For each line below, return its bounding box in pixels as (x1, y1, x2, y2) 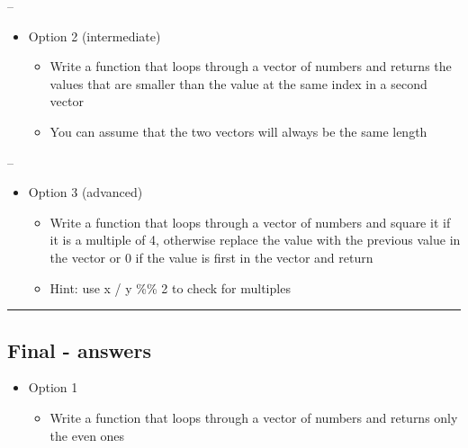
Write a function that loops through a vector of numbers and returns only (49, 408, 458, 426)
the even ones (49, 426, 125, 444)
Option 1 (28, 378, 78, 397)
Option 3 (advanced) (28, 183, 143, 202)
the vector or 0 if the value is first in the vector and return (49, 247, 373, 266)
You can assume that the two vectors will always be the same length (49, 121, 427, 140)
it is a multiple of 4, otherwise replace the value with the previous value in (49, 230, 461, 249)
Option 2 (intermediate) (28, 26, 161, 45)
